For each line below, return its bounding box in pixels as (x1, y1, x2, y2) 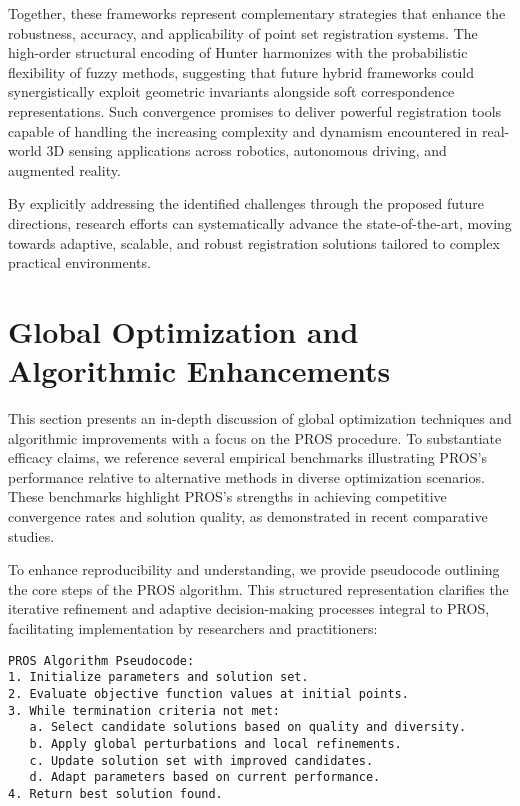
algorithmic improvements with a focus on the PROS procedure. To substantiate (8, 427, 502, 448)
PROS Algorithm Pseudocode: (8, 653, 195, 668)
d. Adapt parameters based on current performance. (29, 770, 381, 785)
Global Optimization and (8, 310, 359, 351)
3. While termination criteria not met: (8, 703, 281, 718)
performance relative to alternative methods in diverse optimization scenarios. (8, 466, 485, 487)
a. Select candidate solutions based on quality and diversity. (29, 720, 467, 735)
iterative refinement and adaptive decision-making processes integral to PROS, (8, 598, 490, 619)
